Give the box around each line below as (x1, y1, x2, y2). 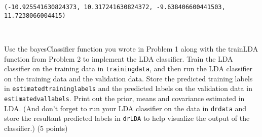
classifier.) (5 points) (4, 122, 68, 133)
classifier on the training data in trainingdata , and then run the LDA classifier (4, 63, 253, 74)
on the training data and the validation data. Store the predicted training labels (4, 73, 253, 83)
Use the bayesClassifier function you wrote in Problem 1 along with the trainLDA (4, 43, 258, 54)
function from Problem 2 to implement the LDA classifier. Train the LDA (4, 53, 233, 64)
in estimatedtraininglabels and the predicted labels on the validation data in (4, 83, 252, 94)
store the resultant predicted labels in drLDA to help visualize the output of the (4, 113, 250, 123)
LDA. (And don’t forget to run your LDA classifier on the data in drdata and (4, 103, 247, 113)
